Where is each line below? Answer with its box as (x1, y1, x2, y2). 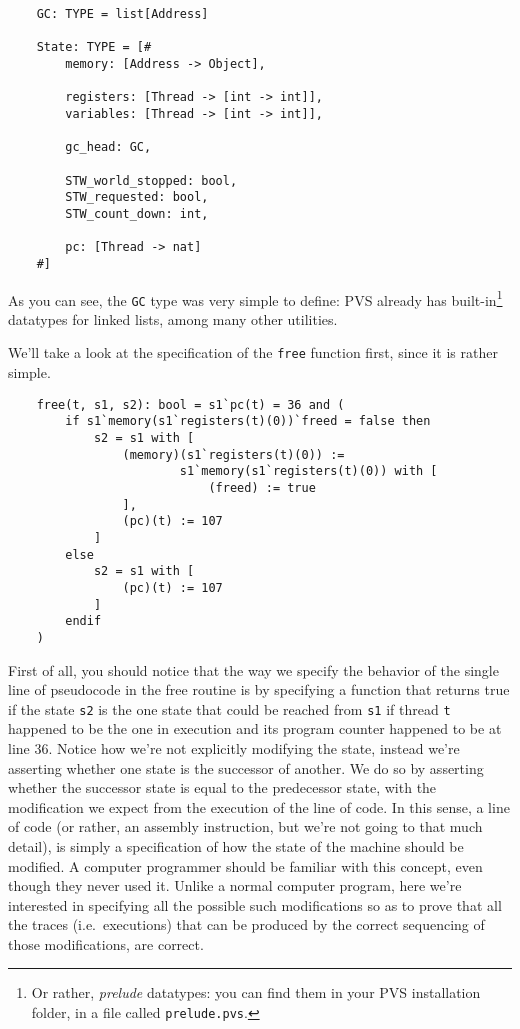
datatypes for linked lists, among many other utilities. (8, 308, 338, 329)
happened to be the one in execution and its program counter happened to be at (8, 718, 502, 739)
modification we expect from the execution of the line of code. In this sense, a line (8, 796, 510, 817)
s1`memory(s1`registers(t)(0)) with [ (179, 464, 438, 479)
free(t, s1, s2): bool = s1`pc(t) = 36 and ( (36, 397, 345, 412)
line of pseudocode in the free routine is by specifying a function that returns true (8, 679, 510, 700)
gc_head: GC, (65, 140, 152, 155)
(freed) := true (208, 480, 316, 495)
